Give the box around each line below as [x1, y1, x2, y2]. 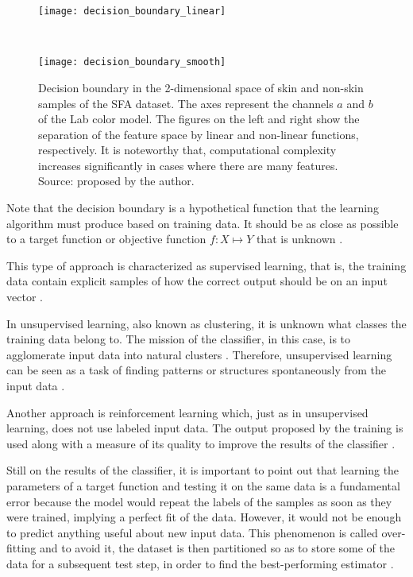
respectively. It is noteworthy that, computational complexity [38, 141, 337, 158]
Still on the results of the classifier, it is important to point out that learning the [6, 462, 399, 478]
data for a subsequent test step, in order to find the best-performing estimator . [6, 555, 394, 571]
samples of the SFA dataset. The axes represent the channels [38, 95, 334, 111]
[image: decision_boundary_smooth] [38, 56, 226, 68]
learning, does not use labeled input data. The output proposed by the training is [6, 420, 403, 436]
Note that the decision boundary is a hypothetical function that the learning [6, 199, 379, 216]
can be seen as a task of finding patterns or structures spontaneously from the [6, 362, 386, 378]
